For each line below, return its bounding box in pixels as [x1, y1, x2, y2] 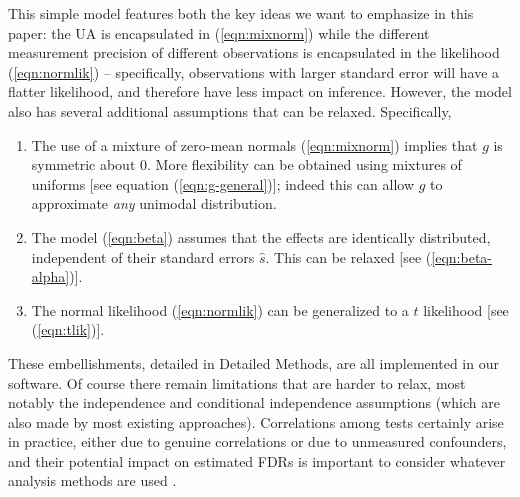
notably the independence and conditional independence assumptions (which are [8, 392, 500, 413]
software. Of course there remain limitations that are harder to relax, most [8, 372, 466, 393]
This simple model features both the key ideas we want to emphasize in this [8, 3, 474, 23]
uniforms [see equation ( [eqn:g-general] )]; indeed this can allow [31, 173, 415, 194]
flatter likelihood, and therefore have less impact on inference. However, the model [8, 81, 512, 102]
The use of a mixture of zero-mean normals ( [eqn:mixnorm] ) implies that [31, 134, 478, 155]
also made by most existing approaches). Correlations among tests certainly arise [8, 411, 504, 432]
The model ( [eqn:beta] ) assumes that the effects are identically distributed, [31, 226, 491, 247]
